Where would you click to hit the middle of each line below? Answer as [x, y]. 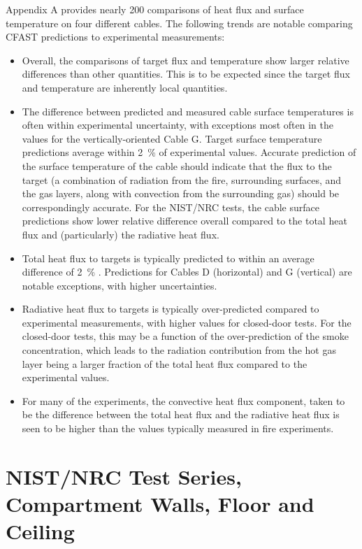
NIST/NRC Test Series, [124, 476]
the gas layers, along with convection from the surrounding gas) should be [181, 193]
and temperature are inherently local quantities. [125, 87]
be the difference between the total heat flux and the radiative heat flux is [181, 414]
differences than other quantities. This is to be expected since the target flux [186, 74]
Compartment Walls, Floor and [160, 504]
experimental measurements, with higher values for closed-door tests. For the [187, 322]
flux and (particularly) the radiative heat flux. [121, 234]
